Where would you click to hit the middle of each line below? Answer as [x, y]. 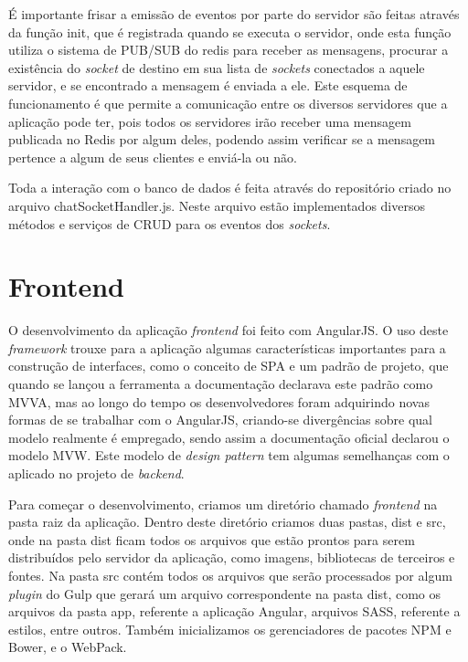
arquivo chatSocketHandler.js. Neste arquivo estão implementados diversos [217, 205]
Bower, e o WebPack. [68, 647]
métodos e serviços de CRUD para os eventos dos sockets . [170, 223]
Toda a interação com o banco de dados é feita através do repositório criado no [230, 188]
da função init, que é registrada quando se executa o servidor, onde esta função [230, 32]
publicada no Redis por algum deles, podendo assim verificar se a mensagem [222, 139]
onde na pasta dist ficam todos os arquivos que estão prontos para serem [212, 539]
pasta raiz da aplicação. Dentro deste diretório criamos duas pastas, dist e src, [227, 522]
